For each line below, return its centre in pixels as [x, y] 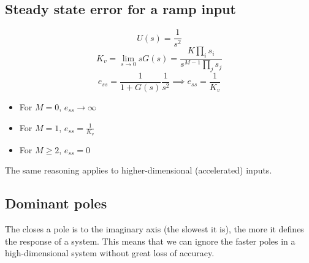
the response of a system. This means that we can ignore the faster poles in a [150, 241]
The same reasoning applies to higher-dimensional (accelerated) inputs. [139, 170]
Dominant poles [56, 203]
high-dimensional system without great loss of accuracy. [110, 253]
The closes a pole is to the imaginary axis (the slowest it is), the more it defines [154, 229]
